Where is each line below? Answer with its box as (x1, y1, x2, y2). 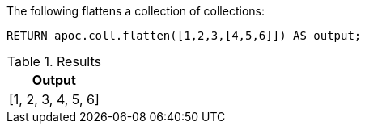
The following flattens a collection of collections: (6, 4, 265, 18)
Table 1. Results (6, 53, 101, 69)
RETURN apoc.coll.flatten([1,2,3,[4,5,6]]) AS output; (6, 29, 362, 42)
